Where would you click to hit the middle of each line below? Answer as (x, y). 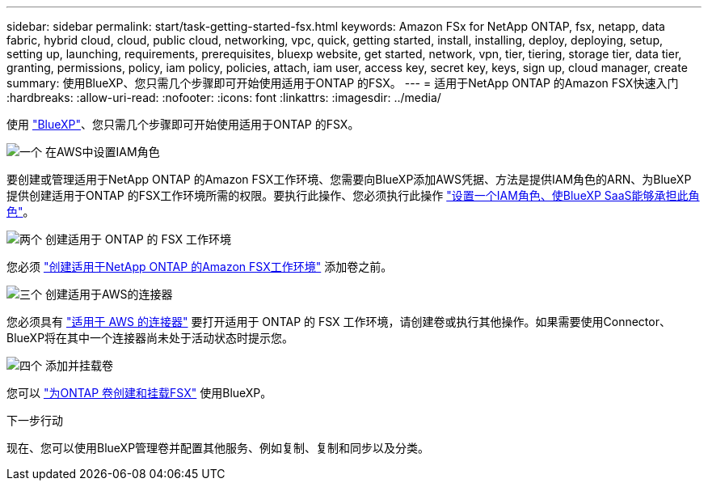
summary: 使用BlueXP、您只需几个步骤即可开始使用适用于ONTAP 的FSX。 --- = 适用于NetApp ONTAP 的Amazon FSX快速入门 (343, 83)
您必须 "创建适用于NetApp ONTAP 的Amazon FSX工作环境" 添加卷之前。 (200, 267)
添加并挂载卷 (79, 365)
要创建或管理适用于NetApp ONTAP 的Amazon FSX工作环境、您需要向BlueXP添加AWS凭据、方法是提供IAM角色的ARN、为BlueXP (349, 179)
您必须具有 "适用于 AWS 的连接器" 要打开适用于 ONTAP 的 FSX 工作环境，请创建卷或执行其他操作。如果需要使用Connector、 (339, 322)
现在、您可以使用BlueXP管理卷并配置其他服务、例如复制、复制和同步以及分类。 (218, 448)
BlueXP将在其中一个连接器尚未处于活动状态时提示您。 (150, 338)
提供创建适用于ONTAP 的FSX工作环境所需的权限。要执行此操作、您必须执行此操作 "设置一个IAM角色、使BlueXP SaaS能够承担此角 (353, 195)
